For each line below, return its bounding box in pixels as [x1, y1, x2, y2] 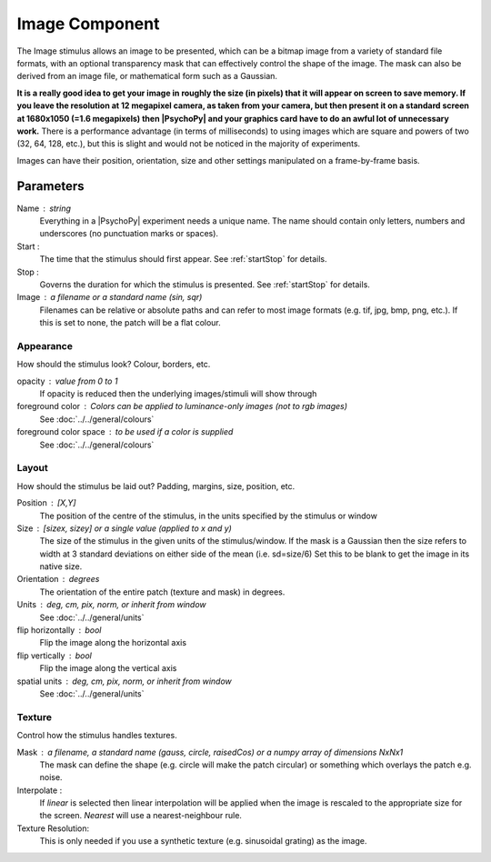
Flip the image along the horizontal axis [39, 637, 186, 648]
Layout [16, 462, 49, 475]
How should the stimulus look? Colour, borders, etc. [16, 359, 211, 370]
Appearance [16, 339, 73, 352]
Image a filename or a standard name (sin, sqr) [16, 292, 203, 303]
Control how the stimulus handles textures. [16, 730, 177, 741]
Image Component [16, 14, 160, 34]
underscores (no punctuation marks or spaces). [39, 228, 218, 239]
